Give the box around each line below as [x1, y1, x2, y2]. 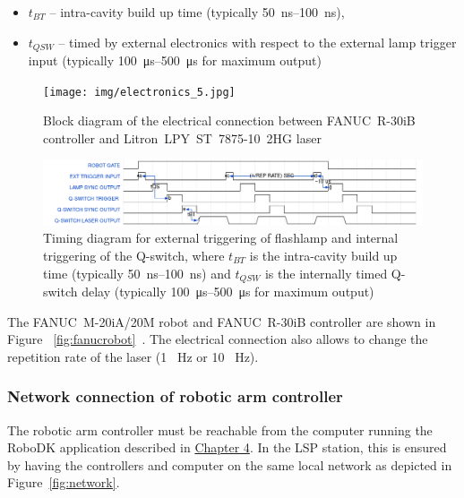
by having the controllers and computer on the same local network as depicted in [7, 455, 452, 474]
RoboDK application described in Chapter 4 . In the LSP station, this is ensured [7, 438, 447, 457]
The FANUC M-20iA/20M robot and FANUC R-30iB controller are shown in [7, 312, 436, 331]
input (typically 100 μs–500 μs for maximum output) [28, 51, 322, 70]
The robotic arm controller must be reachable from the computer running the [7, 420, 433, 439]
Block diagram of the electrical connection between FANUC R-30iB [43, 111, 416, 130]
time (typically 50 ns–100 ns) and [43, 263, 231, 282]
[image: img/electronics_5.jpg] [43, 85, 236, 99]
